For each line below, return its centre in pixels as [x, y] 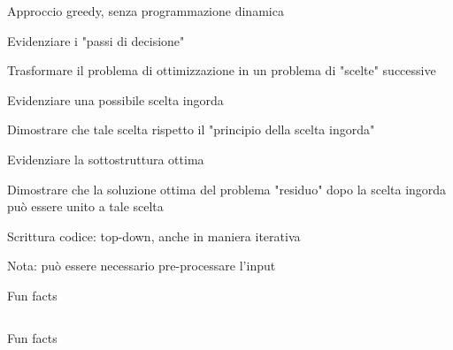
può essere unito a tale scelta [85, 206]
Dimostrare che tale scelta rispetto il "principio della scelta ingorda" [191, 129]
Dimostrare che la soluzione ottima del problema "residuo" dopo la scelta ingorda [227, 189]
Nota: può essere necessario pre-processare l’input [142, 266]
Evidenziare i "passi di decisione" [96, 40]
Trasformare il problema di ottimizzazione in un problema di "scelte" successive [222, 70]
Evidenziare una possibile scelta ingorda [115, 99]
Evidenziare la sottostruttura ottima [106, 159]
